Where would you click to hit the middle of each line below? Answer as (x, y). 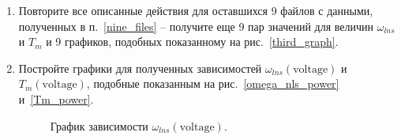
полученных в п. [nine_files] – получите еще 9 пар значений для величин (196, 26)
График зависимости (99, 125)
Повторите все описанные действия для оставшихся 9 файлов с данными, (196, 10)
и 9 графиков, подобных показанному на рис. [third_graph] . (192, 42)
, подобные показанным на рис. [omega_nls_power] (213, 83)
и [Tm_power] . (56, 98)
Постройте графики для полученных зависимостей (140, 68)
